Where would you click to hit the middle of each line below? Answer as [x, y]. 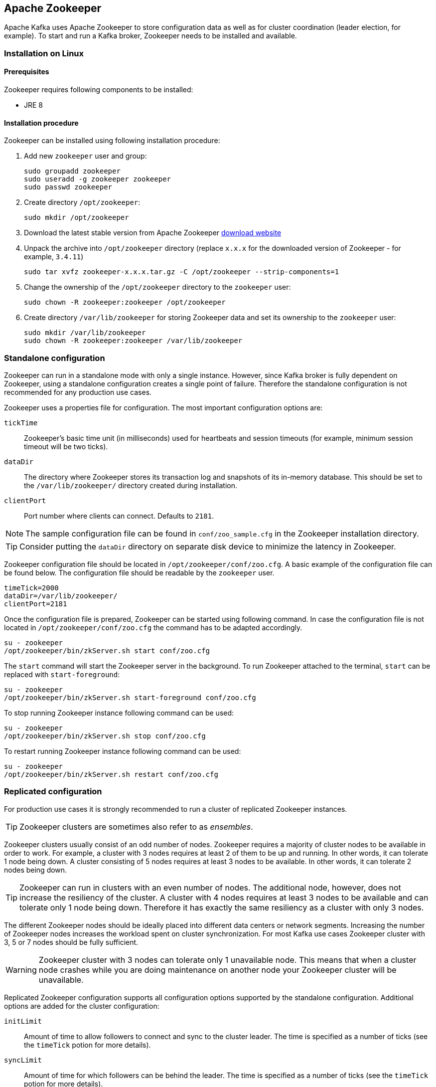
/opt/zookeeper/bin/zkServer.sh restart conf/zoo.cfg [111, 774]
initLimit [23, 1021]
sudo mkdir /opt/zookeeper [76, 218]
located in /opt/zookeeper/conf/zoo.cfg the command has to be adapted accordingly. [153, 627]
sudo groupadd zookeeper [72, 171]
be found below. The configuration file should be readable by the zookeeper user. [139, 572]
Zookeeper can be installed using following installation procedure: [112, 141]
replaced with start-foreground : [62, 674]
